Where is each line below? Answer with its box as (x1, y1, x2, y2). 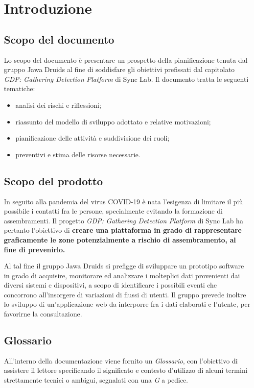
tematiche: (4, 83, 35, 94)
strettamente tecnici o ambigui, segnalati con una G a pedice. (4, 375, 188, 385)
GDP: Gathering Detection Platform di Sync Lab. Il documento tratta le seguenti (4, 73, 249, 84)
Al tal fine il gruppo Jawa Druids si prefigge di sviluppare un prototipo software (4, 261, 244, 271)
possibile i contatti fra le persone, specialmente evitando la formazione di (4, 206, 223, 216)
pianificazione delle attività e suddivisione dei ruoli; (15, 133, 170, 143)
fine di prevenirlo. (4, 244, 65, 254)
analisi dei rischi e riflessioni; (15, 99, 101, 110)
